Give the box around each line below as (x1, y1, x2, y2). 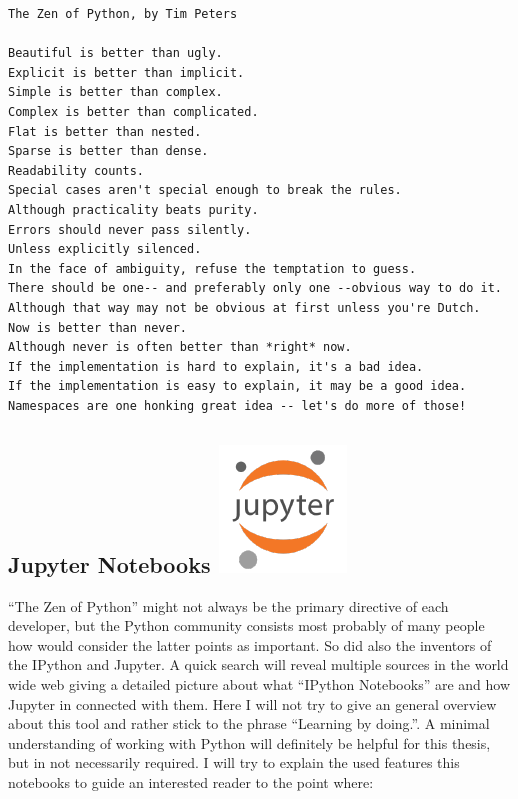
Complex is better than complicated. (8, 104, 259, 119)
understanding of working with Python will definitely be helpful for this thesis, (8, 732, 491, 753)
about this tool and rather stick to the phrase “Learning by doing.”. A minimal (8, 713, 490, 734)
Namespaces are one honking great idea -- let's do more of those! (8, 398, 467, 413)
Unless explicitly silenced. (8, 242, 202, 257)
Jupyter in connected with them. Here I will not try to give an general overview (8, 693, 497, 714)
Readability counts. (8, 163, 145, 178)
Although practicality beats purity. (8, 202, 259, 217)
